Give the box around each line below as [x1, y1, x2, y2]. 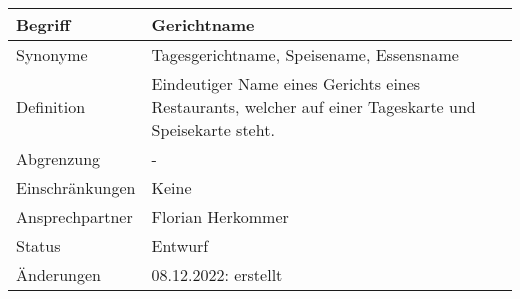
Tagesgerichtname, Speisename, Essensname [151, 43, 459, 66]
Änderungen [16, 263, 101, 286]
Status [16, 234, 61, 257]
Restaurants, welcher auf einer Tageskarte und [151, 95, 476, 118]
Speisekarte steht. [151, 118, 275, 141]
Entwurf [151, 234, 209, 257]
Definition [16, 95, 86, 118]
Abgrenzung [16, 147, 101, 170]
